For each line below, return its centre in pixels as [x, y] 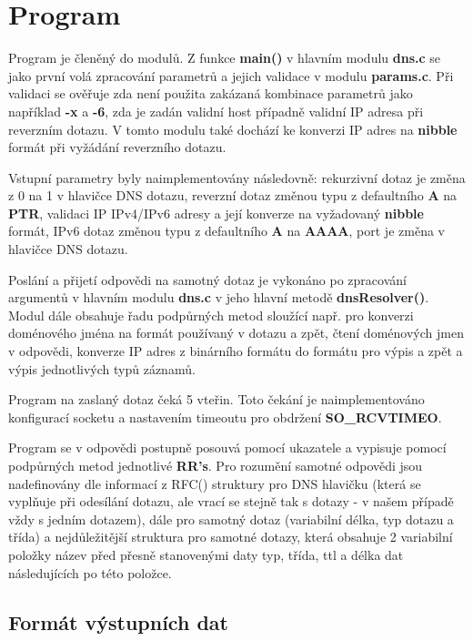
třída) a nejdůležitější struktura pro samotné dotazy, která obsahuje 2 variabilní [231, 537]
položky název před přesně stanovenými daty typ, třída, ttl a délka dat [206, 554]
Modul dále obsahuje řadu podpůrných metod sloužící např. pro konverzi [211, 315]
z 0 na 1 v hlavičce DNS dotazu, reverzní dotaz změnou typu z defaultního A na [233, 195]
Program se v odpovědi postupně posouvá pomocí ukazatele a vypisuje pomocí [227, 448]
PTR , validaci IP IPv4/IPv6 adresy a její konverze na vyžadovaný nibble [216, 213]
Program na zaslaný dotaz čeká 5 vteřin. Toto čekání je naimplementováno [216, 399]
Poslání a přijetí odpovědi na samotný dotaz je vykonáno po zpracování [207, 279]
